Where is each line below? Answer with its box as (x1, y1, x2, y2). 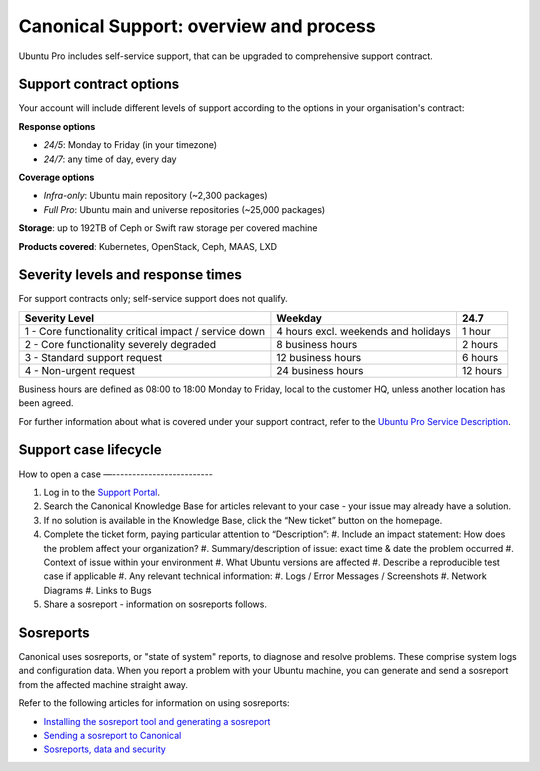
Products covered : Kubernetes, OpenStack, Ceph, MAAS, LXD (18, 240, 278, 252)
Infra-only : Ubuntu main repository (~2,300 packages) (43, 190, 269, 202)
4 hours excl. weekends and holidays (276, 324, 452, 338)
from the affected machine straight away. (18, 678, 189, 690)
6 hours (461, 350, 499, 364)
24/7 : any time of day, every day (43, 153, 177, 165)
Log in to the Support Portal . (43, 486, 160, 498)
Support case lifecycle (18, 441, 162, 459)
